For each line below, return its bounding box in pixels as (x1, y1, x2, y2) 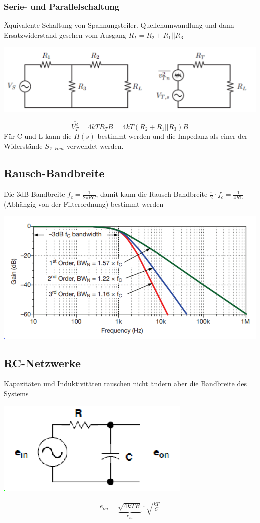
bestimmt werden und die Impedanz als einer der (97, 131, 248, 141)
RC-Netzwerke (4, 355, 81, 370)
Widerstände (4, 140, 43, 151)
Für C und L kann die (4, 131, 72, 141)
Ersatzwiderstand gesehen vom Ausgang (4, 29, 126, 40)
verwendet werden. (66, 140, 124, 151)
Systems (4, 388, 29, 398)
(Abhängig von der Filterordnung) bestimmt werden (4, 199, 164, 209)
